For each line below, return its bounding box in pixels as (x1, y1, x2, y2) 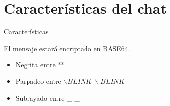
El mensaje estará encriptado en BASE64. (4, 43, 130, 53)
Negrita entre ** (15, 59, 65, 70)
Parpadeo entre (15, 76, 61, 86)
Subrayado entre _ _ (15, 92, 80, 103)
